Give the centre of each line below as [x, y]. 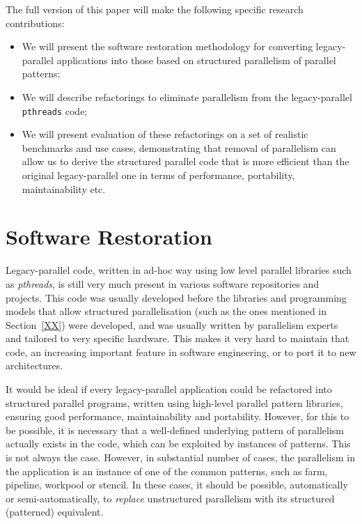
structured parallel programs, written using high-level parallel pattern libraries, [174, 402]
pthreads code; [55, 110]
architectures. [34, 365]
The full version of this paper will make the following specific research [155, 9]
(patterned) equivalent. [55, 512]
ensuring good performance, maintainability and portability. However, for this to [178, 416]
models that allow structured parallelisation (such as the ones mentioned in [166, 311]
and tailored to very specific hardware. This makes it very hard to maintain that [178, 338]
